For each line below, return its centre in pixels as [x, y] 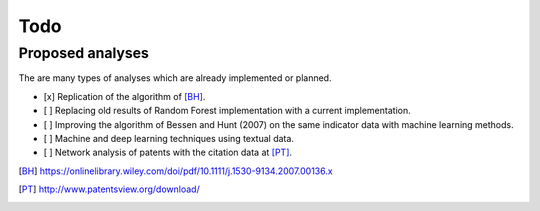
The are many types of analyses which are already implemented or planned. [175, 78]
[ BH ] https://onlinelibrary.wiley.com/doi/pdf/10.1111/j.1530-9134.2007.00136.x [176, 171]
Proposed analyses [84, 53]
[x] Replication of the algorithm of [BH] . [124, 96]
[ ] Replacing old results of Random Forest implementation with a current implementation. [227, 111]
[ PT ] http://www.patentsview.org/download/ [109, 189]
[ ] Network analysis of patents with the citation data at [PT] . [168, 152]
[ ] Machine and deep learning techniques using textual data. [169, 138]
